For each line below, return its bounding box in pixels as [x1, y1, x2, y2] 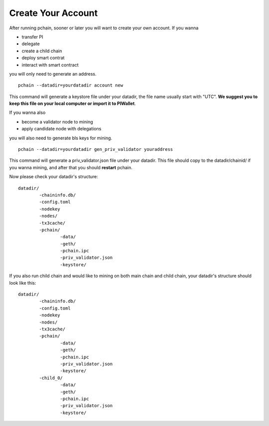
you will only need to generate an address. [9, 71, 97, 77]
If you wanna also [9, 109, 46, 115]
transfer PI [21, 34, 43, 40]
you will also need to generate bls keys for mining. [9, 135, 112, 141]
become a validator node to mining [21, 118, 93, 124]
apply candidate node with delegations [21, 126, 102, 132]
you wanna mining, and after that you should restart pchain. [9, 164, 133, 170]
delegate [21, 41, 40, 47]
